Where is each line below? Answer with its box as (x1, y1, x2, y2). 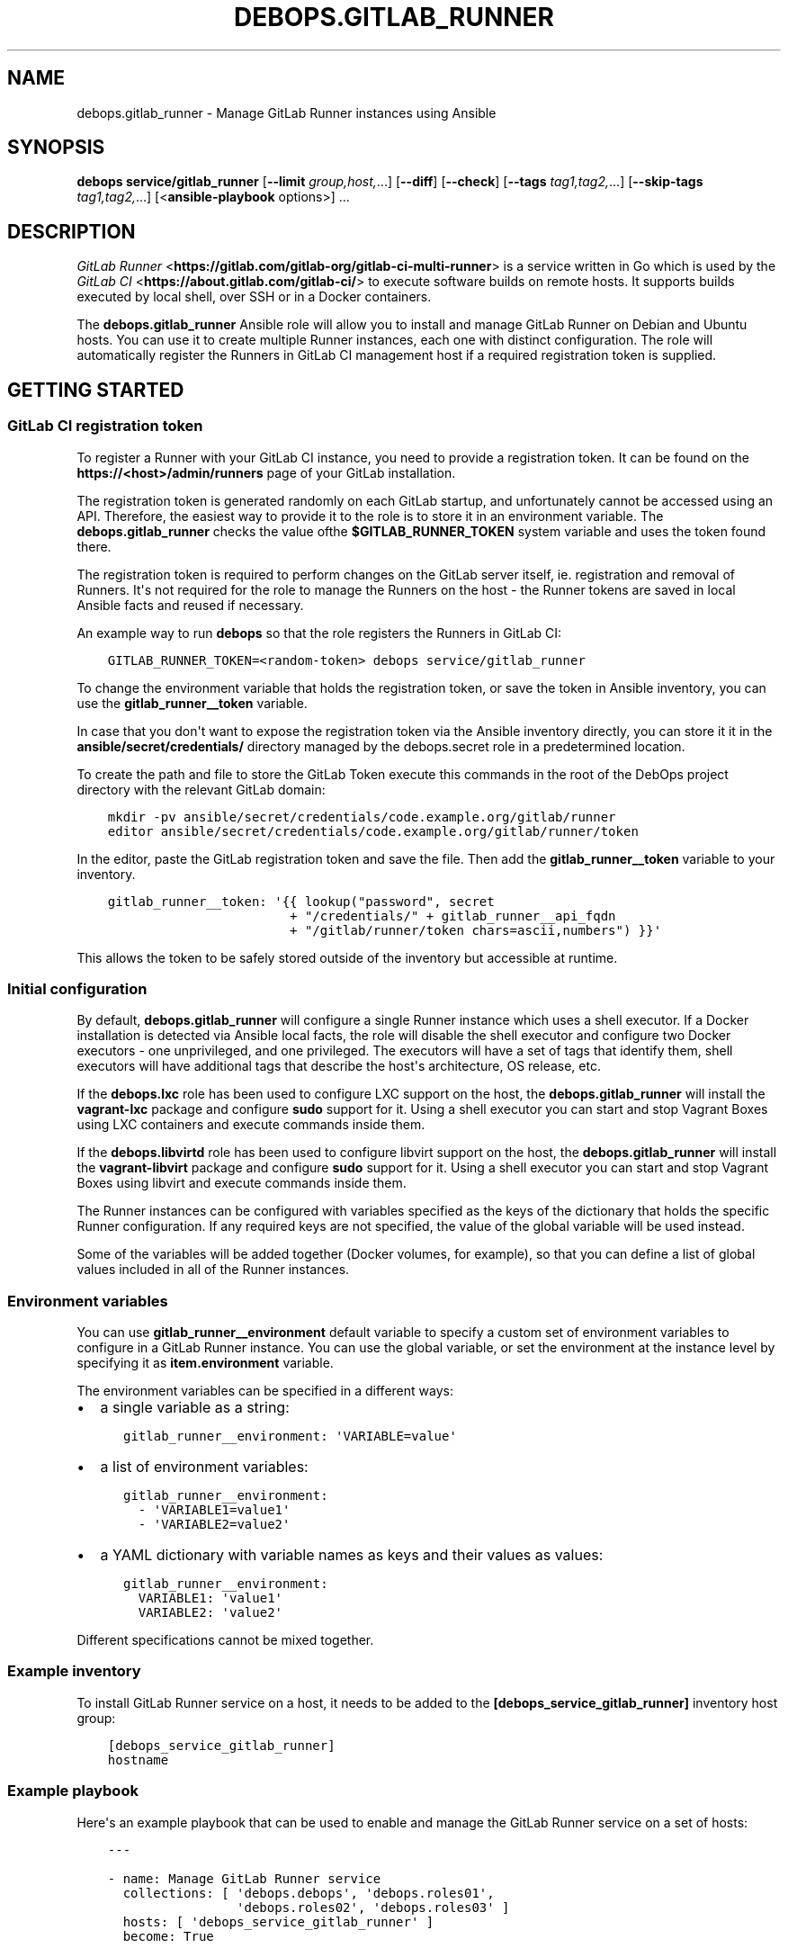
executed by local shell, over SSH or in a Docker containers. (76, 289, 432, 305)
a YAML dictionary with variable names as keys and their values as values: (100, 1546, 604, 1564)
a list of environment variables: (100, 1458, 309, 1476)
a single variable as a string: (100, 1398, 290, 1416)
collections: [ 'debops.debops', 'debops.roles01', (122, 1885, 495, 1900)
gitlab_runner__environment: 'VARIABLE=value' (123, 1429, 457, 1443)
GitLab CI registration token (7, 417, 203, 435)
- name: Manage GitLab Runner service (107, 1871, 381, 1886)
